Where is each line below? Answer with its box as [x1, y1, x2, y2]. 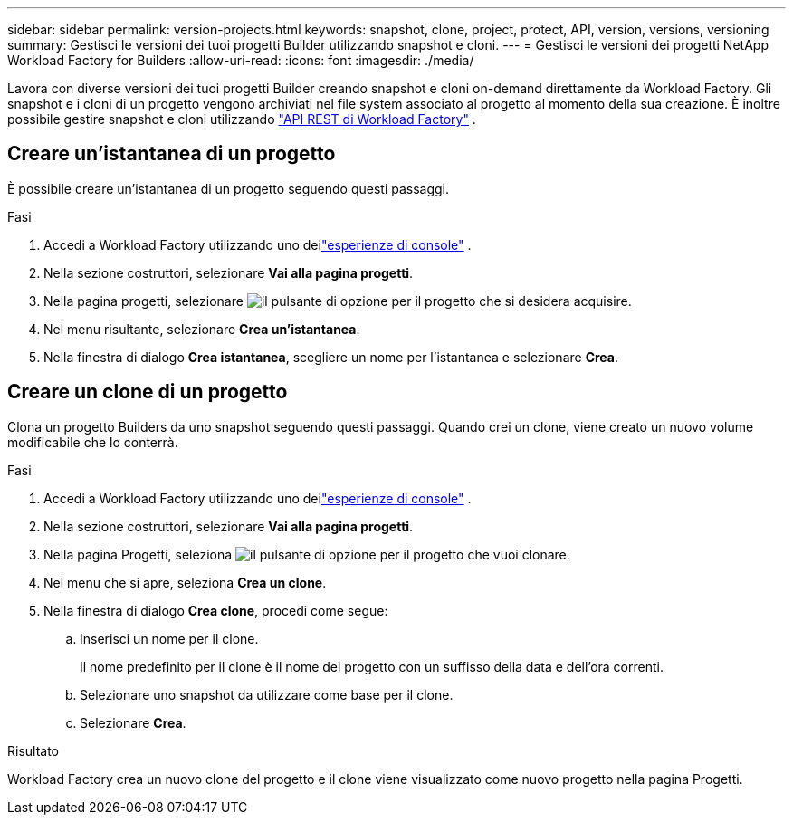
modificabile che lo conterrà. [7, 434, 178, 450]
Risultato [7, 742, 60, 759]
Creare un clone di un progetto [7, 380, 288, 404]
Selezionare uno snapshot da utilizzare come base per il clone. [80, 686, 454, 703]
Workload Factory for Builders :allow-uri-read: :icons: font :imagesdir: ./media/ [7, 53, 474, 68]
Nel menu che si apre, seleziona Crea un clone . [43, 574, 327, 590]
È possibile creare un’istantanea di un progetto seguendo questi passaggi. [7, 180, 450, 196]
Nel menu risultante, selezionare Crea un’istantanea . [43, 320, 360, 337]
